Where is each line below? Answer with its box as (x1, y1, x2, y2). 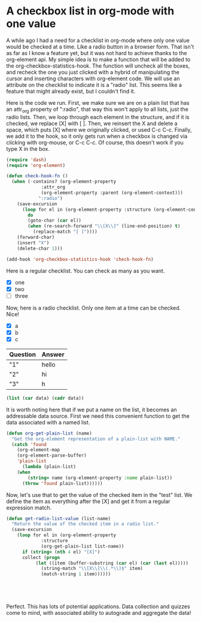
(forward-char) (17, 235, 55, 241)
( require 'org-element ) (6, 162, 66, 168)
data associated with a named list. (6, 418, 90, 426)
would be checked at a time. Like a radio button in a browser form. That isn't (6, 43, 194, 50)
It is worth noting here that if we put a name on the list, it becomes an (6, 406, 178, 413)
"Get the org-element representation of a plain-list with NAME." (11, 436, 181, 442)
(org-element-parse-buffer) (17, 453, 87, 459)
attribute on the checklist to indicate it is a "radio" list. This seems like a (6, 81, 182, 88)
